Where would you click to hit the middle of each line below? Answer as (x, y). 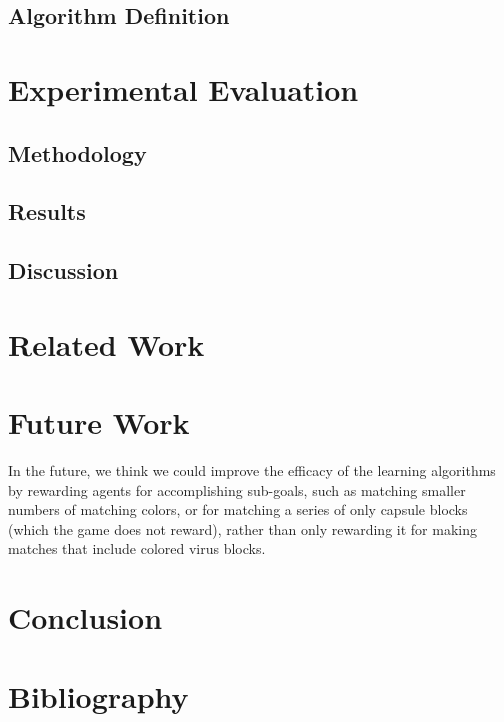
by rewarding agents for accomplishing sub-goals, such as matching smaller (237, 489)
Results (47, 211)
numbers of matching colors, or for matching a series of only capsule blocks (238, 509)
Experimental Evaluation (183, 88)
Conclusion (85, 617)
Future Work (99, 422)
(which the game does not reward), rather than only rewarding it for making (242, 528)
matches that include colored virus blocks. (137, 548)
